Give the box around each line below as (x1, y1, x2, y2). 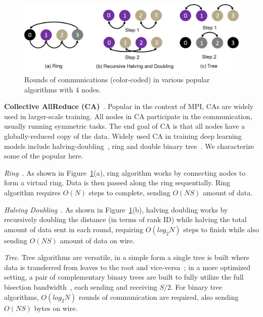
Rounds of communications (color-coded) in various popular (24, 74, 210, 84)
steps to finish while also (183, 224, 259, 234)
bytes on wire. (34, 302, 78, 313)
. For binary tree (171, 282, 223, 292)
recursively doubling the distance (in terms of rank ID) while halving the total (4, 214, 247, 225)
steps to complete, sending (89, 187, 170, 197)
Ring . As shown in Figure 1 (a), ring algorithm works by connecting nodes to (4, 167, 246, 178)
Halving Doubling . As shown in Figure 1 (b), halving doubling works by (4, 204, 228, 215)
